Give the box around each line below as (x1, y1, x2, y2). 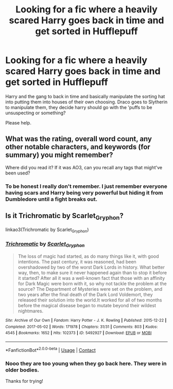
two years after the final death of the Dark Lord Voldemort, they (18, 292, 153, 298)
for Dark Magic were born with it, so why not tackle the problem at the (18, 280, 167, 287)
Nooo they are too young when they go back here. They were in (5, 360, 167, 367)
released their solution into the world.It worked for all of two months (18, 297, 162, 303)
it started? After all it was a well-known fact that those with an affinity (18, 275, 165, 281)
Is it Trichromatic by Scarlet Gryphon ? (5, 211, 124, 222)
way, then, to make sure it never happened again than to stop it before (18, 270, 167, 276)
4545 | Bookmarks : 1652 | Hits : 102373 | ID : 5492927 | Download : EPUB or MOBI (5, 330, 152, 335)
